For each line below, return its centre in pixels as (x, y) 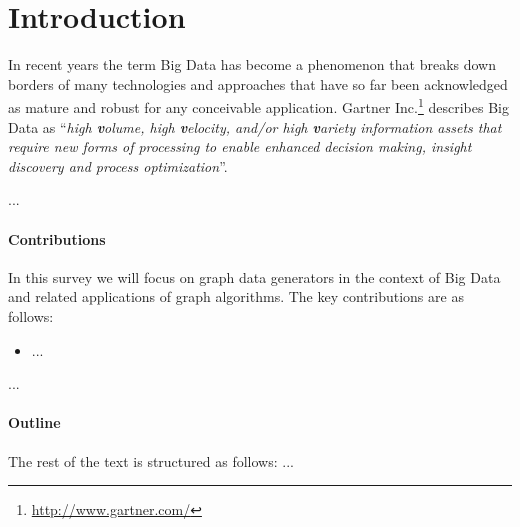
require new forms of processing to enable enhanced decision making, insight (240, 146)
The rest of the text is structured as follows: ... (151, 460)
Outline (34, 422)
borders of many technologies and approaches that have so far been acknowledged (258, 83)
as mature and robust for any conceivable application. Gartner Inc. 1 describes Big (258, 105)
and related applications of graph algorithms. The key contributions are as (236, 296)
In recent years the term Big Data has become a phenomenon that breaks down (252, 64)
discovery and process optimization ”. (118, 165)
